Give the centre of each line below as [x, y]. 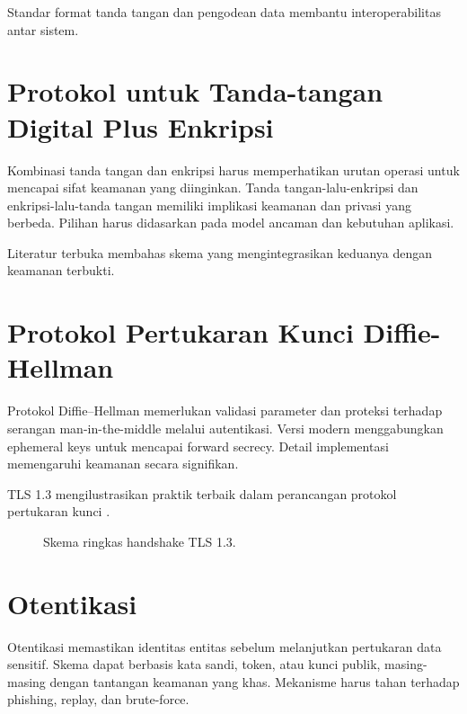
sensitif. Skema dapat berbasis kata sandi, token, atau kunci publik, [194, 664]
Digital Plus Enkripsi [141, 126]
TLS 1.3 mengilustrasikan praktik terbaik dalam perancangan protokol [202, 493]
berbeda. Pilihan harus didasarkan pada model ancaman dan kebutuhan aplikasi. [231, 223]
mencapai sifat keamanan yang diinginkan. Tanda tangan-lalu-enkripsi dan [213, 187]
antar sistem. [43, 29]
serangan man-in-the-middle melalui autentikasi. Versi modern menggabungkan [225, 428]
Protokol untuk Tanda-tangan [195, 91]
